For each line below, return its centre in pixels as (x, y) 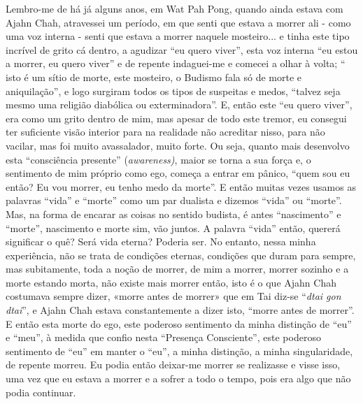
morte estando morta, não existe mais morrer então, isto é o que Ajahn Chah (171, 282)
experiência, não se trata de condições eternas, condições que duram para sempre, (181, 255)
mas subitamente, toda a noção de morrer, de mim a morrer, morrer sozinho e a (177, 269)
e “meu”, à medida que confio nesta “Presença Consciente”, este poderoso (163, 337)
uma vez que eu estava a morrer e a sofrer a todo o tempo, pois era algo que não (178, 378)
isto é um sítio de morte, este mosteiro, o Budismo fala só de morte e (154, 77)
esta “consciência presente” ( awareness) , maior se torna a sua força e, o (158, 159)
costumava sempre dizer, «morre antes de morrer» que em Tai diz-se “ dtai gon (173, 296)
